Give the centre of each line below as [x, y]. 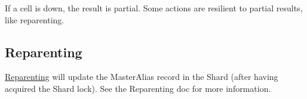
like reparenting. [35, 19]
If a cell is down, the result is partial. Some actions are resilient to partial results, [154, 8]
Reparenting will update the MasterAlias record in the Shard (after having [142, 77]
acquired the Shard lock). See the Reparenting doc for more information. [138, 88]
